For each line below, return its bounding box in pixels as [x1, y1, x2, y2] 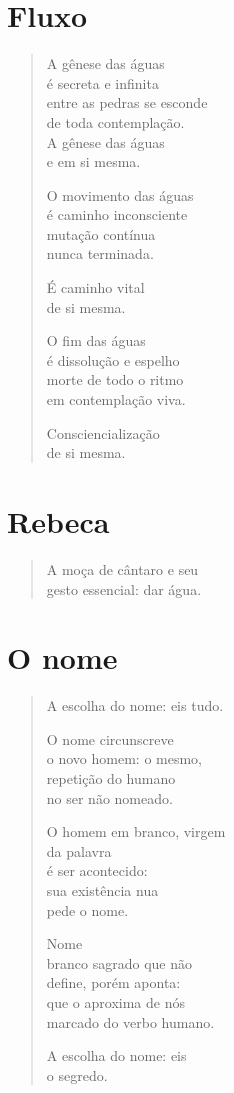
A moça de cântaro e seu [46, 558, 199, 579]
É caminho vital [46, 277, 145, 298]
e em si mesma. [46, 151, 141, 172]
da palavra [46, 840, 112, 861]
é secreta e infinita [46, 72, 159, 93]
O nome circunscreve [46, 728, 174, 749]
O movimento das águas [46, 184, 194, 205]
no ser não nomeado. [46, 787, 173, 808]
